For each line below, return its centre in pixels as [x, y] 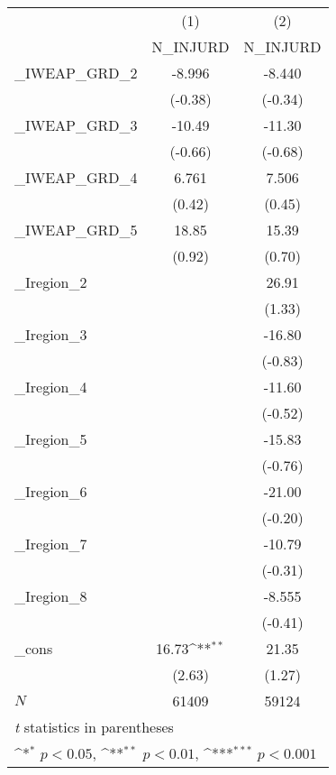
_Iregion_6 [51, 491]
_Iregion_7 [51, 544]
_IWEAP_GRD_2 [76, 73]
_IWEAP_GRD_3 [76, 125]
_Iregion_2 [51, 282]
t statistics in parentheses [94, 727]
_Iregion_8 [51, 596]
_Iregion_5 [51, 439]
